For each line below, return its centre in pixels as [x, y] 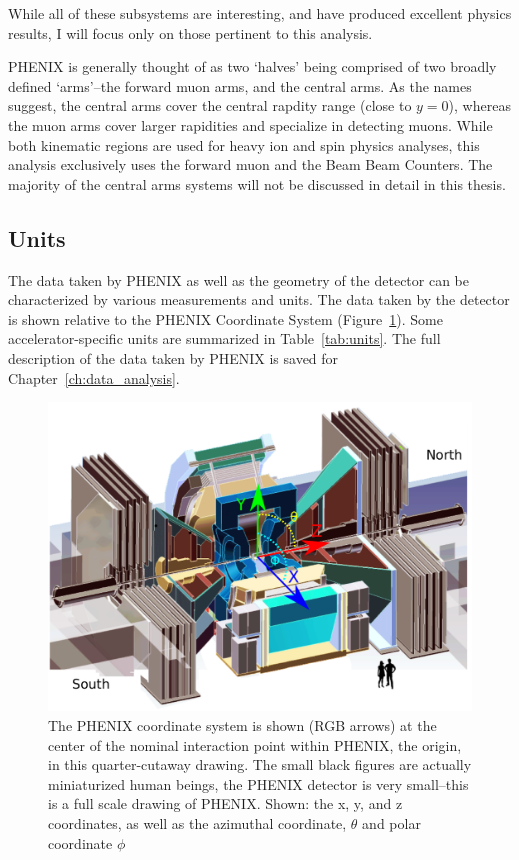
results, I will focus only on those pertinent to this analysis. [190, 32]
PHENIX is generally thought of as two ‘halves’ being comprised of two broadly [252, 66]
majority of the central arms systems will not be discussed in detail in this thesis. [257, 183]
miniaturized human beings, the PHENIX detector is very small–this [258, 783]
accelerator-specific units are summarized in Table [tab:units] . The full [224, 338]
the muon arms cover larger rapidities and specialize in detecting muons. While [250, 124]
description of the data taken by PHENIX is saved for [173, 357]
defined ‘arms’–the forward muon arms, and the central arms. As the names [240, 85]
